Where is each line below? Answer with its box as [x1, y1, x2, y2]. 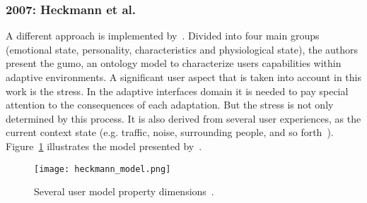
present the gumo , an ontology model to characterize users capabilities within [6, 56, 342, 70]
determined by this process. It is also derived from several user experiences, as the [6, 111, 361, 125]
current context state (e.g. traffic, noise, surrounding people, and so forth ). [6, 125, 334, 140]
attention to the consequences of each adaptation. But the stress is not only [6, 97, 334, 112]
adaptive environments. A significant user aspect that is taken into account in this [6, 70, 361, 84]
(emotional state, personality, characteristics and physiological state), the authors [6, 42, 359, 56]
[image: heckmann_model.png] [34, 164, 171, 174]
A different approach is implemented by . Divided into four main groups [6, 28, 320, 43]
